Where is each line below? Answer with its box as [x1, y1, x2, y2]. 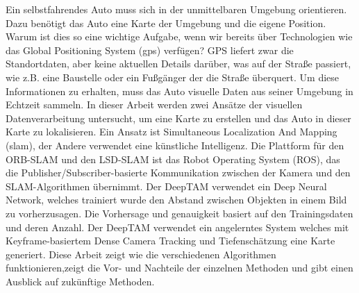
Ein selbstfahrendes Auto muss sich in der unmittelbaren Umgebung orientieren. [6, 2, 347, 16]
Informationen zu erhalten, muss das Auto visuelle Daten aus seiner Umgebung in [6, 83, 353, 98]
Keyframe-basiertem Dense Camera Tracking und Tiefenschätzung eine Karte [6, 233, 335, 248]
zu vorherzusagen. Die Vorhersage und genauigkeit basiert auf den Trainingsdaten [6, 206, 353, 220]
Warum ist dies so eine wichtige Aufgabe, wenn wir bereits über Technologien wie [6, 29, 353, 44]
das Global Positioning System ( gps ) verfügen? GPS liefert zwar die [6, 42, 294, 57]
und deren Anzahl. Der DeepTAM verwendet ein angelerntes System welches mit [6, 219, 349, 234]
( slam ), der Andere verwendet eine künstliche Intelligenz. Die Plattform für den [6, 137, 344, 152]
